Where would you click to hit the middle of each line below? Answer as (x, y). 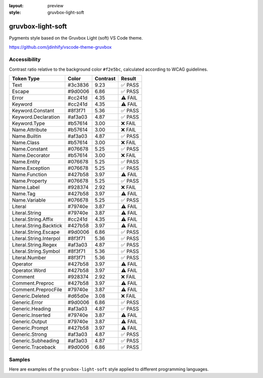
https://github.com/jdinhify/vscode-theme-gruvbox (60, 47)
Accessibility (25, 59)
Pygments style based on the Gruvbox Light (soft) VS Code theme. (76, 38)
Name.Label (26, 188)
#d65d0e (78, 296)
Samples (19, 359)
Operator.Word (29, 270)
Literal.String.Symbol (36, 251)
